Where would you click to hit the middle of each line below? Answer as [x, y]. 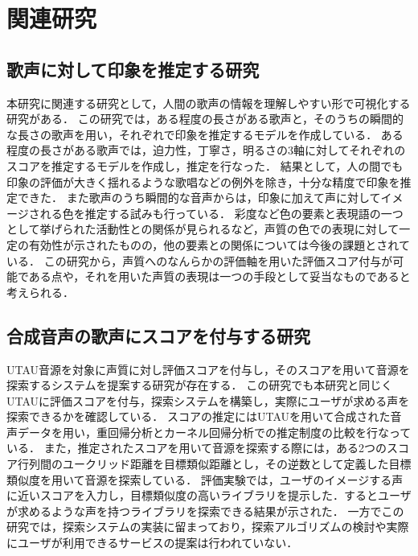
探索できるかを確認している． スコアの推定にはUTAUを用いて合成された [199, 416]
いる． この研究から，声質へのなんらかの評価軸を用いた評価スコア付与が [200, 260]
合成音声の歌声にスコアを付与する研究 [158, 335]
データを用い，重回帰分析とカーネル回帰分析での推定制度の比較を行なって [214, 432]
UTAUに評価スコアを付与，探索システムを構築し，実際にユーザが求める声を [208, 400]
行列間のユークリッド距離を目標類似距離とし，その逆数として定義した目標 [214, 464]
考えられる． [40, 292]
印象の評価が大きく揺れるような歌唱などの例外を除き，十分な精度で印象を [203, 181]
